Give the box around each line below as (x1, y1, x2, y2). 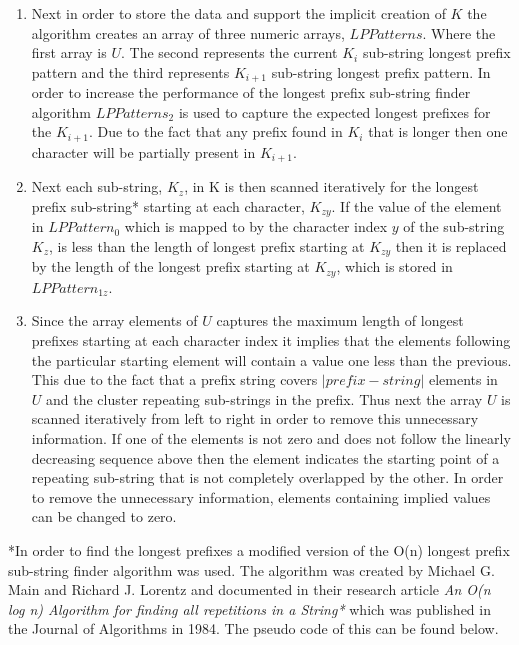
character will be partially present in (31, 141, 256, 162)
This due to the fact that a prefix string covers (31, 369, 318, 390)
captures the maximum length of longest (216, 310, 464, 331)
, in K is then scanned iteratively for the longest (184, 176, 479, 197)
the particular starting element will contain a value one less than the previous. (31, 349, 512, 370)
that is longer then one (368, 121, 508, 142)
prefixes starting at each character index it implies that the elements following (31, 330, 511, 351)
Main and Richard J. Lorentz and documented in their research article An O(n (8, 579, 491, 600)
